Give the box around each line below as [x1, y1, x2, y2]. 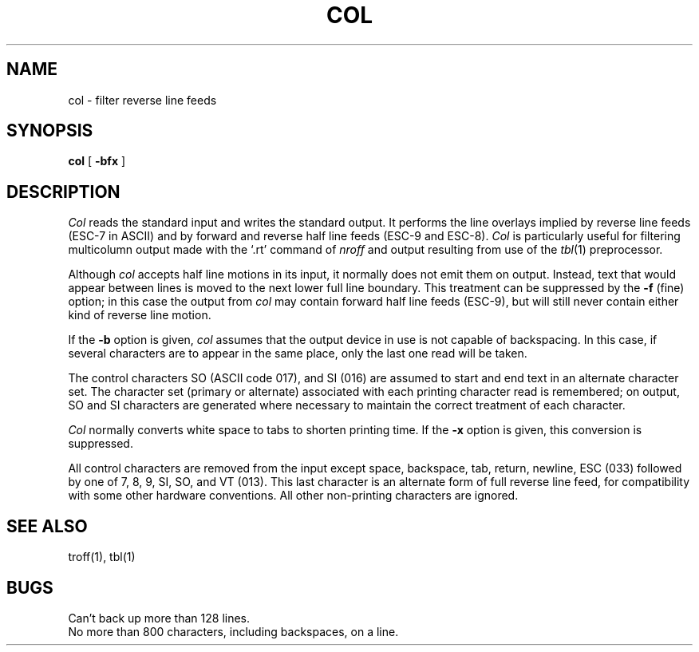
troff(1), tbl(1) [68, 550, 136, 564]
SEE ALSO [6, 516, 88, 536]
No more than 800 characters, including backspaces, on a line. [68, 624, 399, 638]
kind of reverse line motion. [68, 308, 211, 322]
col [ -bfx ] [68, 154, 126, 168]
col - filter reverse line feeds [68, 93, 217, 107]
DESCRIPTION [6, 181, 120, 202]
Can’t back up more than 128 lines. [68, 611, 251, 625]
